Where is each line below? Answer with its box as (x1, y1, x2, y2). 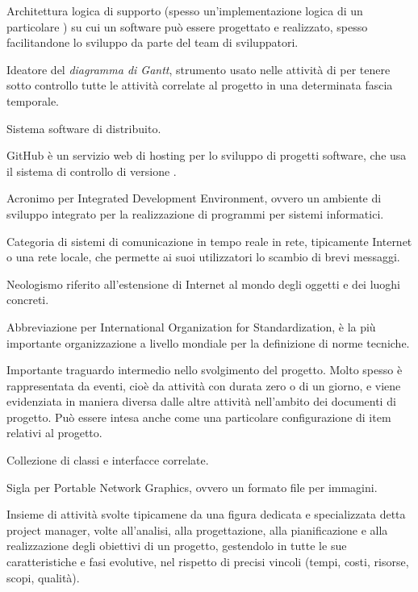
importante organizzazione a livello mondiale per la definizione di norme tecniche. (6, 334, 410, 351)
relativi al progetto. (6, 424, 102, 441)
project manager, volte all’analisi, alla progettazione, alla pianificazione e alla (6, 521, 388, 538)
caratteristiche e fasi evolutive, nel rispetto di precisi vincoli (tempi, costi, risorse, (6, 553, 409, 570)
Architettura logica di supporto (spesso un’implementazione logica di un (6, 2, 363, 19)
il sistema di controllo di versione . (6, 162, 177, 179)
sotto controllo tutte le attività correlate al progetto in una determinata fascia (6, 77, 393, 94)
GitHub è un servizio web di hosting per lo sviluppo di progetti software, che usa (6, 147, 407, 164)
